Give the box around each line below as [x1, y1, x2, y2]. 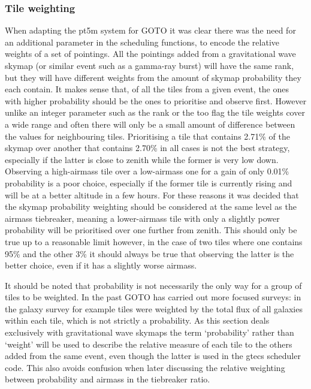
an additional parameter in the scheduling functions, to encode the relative [5, 35, 280, 48]
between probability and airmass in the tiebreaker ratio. [5, 373, 210, 385]
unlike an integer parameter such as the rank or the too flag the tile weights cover [5, 106, 305, 119]
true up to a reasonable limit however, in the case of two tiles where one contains [5, 235, 303, 248]
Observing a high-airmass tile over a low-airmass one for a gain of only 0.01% [5, 165, 289, 177]
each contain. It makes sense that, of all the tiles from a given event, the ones [5, 83, 289, 95]
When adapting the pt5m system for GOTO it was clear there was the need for [5, 24, 296, 37]
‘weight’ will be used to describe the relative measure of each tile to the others [5, 337, 292, 350]
